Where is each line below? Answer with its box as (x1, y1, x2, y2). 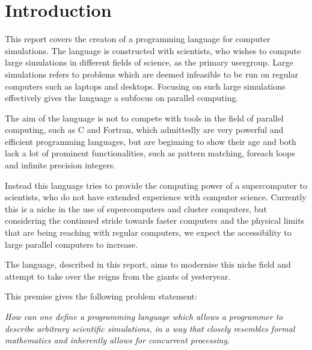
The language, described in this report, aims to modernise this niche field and (5, 258, 291, 271)
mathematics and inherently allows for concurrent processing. (5, 334, 230, 346)
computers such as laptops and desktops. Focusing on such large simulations (5, 79, 286, 92)
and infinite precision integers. (5, 159, 116, 171)
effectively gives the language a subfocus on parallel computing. (5, 91, 239, 104)
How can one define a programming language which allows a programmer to (5, 310, 283, 322)
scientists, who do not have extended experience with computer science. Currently (5, 191, 307, 203)
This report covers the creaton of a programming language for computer (5, 32, 271, 45)
